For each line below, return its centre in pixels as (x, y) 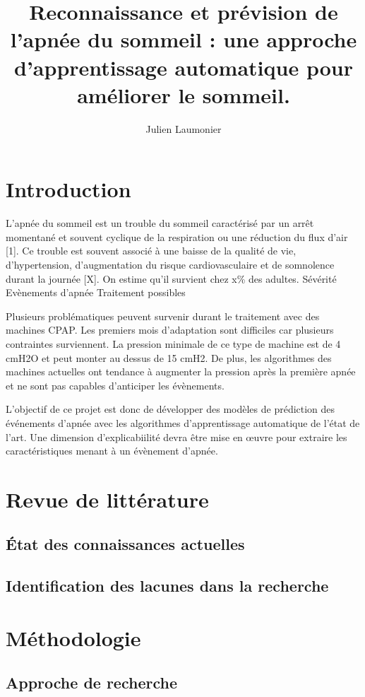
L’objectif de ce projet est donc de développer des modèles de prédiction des (170, 409)
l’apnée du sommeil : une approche (184, 39)
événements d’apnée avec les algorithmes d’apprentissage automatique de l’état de (183, 422)
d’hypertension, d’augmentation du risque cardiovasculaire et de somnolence (170, 264)
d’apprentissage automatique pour (184, 67)
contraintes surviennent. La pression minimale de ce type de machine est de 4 (173, 343)
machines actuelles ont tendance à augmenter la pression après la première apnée (181, 371)
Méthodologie (73, 637)
